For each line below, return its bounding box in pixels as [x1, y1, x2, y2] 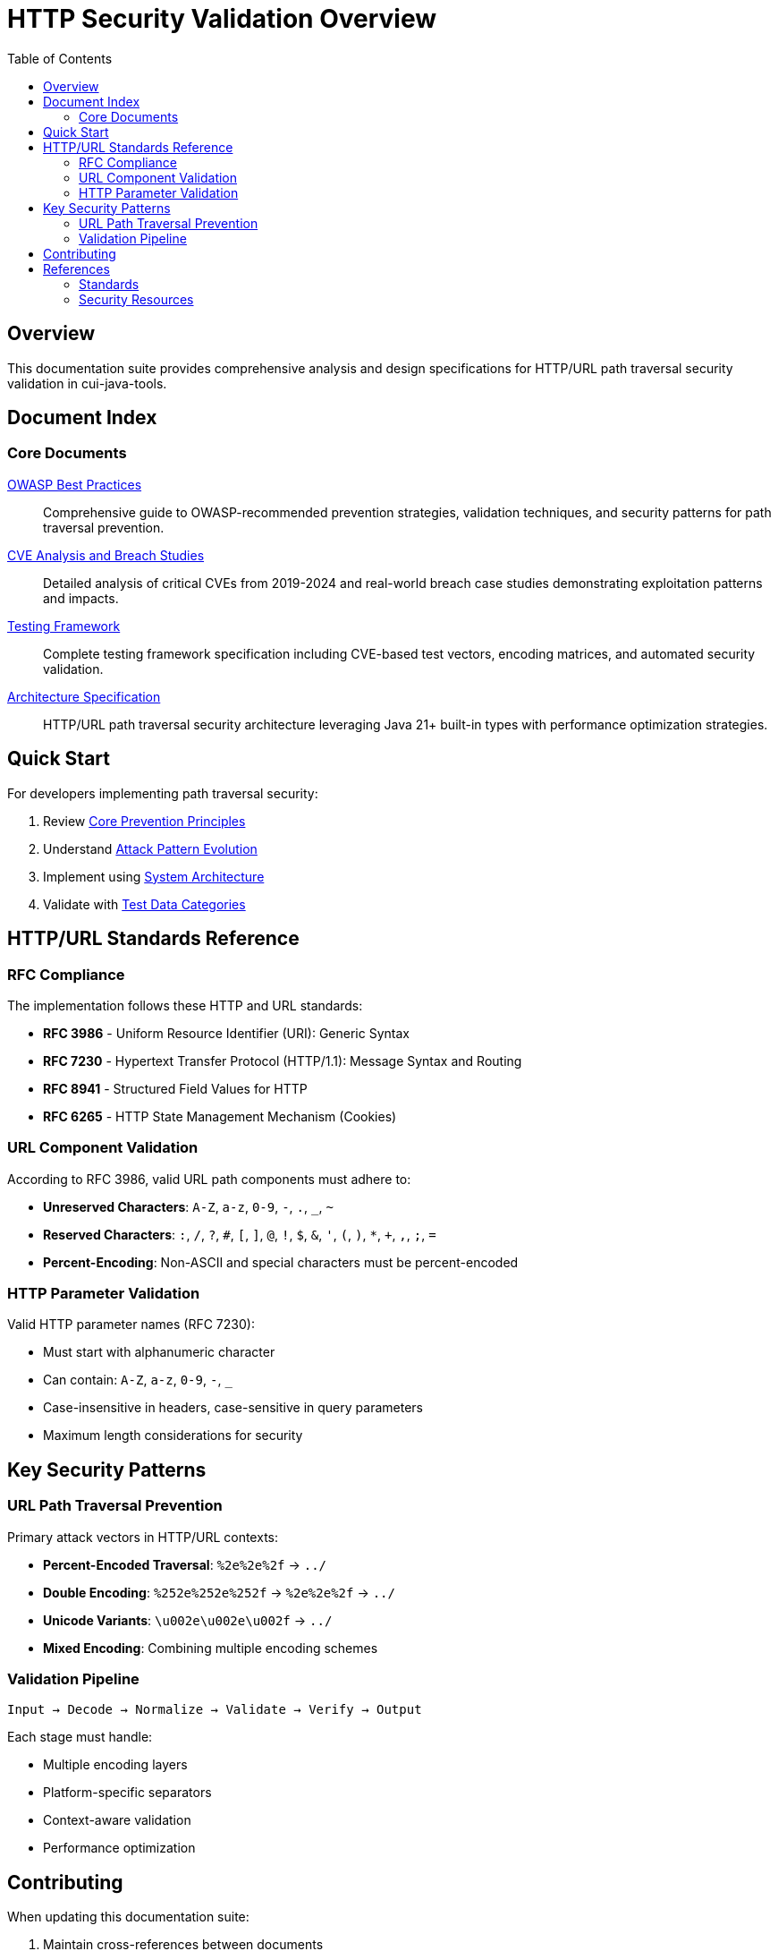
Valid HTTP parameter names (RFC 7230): [7, 1316, 255, 1333]
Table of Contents [7, 50, 113, 66]
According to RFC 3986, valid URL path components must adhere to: [7, 1171, 411, 1187]
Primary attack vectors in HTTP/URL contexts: [7, 1529, 279, 1545]
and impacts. [43, 590, 119, 606]
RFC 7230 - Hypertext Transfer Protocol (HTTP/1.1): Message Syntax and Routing [43, 1052, 522, 1069]
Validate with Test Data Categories [43, 896, 246, 912]
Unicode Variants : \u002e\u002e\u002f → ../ [43, 1612, 333, 1628]
